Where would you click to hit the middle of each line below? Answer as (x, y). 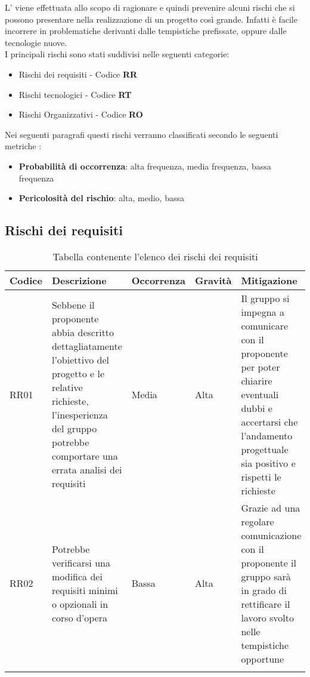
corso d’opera (80, 617)
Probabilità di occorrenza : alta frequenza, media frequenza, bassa (145, 166)
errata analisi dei (87, 470)
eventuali (260, 394)
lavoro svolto (268, 617)
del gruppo (74, 429)
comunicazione (271, 535)
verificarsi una (81, 562)
